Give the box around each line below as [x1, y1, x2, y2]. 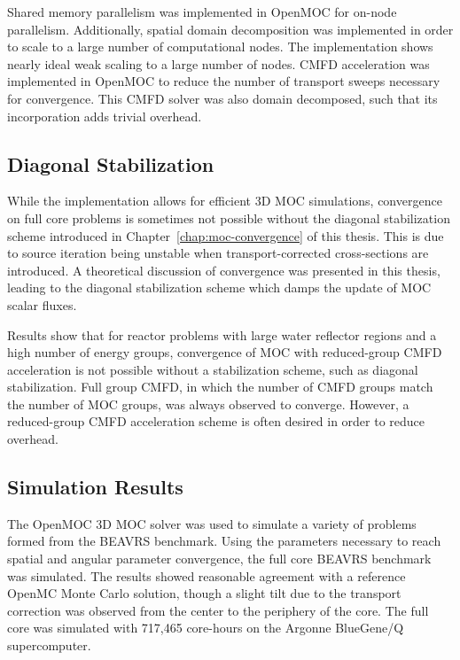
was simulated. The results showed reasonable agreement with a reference [7, 566, 406, 585]
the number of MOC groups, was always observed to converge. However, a [7, 394, 409, 413]
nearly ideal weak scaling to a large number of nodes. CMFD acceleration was [7, 54, 430, 73]
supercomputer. [7, 636, 91, 655]
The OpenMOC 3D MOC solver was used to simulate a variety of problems [7, 514, 417, 532]
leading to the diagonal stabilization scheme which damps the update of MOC [7, 278, 432, 297]
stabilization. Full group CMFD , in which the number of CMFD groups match [7, 377, 433, 396]
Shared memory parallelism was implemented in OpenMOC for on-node [7, 3, 397, 20]
